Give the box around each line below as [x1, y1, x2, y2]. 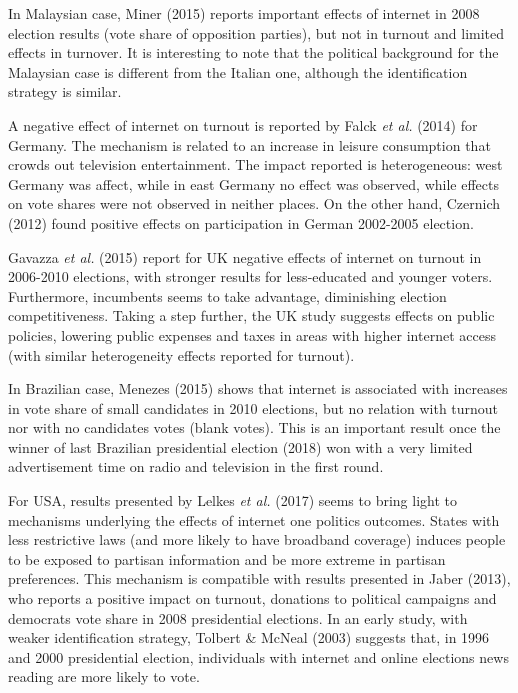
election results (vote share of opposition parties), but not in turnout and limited [8, 22, 505, 43]
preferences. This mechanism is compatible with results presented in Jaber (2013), [8, 568, 511, 589]
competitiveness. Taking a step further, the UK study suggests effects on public [8, 305, 495, 326]
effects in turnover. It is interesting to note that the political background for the [8, 42, 499, 63]
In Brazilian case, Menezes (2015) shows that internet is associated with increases [8, 378, 508, 399]
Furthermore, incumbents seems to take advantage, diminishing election [8, 285, 447, 306]
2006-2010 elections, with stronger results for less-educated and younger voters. [8, 266, 493, 287]
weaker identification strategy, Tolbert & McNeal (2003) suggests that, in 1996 [8, 627, 490, 648]
